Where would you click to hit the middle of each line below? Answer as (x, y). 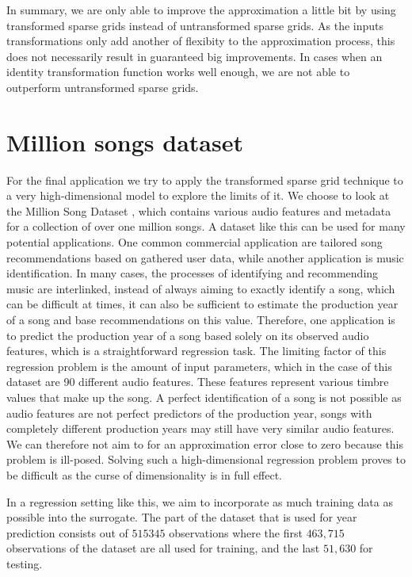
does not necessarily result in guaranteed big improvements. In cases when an (195, 56)
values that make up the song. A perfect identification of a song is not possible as (204, 397)
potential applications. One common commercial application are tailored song (195, 242)
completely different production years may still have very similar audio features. (200, 428)
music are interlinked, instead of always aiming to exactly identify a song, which (201, 288)
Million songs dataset (125, 141)
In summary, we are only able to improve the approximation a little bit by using (201, 10)
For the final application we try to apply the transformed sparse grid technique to (205, 180)
